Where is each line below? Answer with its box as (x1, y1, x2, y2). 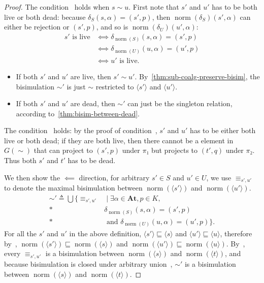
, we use (206, 172, 232, 182)
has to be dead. (68, 155, 116, 166)
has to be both (212, 2, 257, 12)
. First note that (128, 2, 179, 12)
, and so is (96, 21, 128, 32)
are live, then (70, 71, 111, 81)
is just (67, 81, 86, 91)
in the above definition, (69, 228, 142, 239)
